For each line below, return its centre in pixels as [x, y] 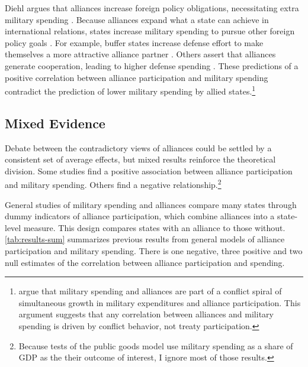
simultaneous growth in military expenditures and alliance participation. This [160, 302]
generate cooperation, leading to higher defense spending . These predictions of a [152, 65]
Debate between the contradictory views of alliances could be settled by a [138, 147]
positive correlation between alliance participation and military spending [137, 77]
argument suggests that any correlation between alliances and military [146, 314]
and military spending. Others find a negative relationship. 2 [113, 184]
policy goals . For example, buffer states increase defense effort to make [134, 42]
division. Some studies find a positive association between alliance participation [149, 170]
